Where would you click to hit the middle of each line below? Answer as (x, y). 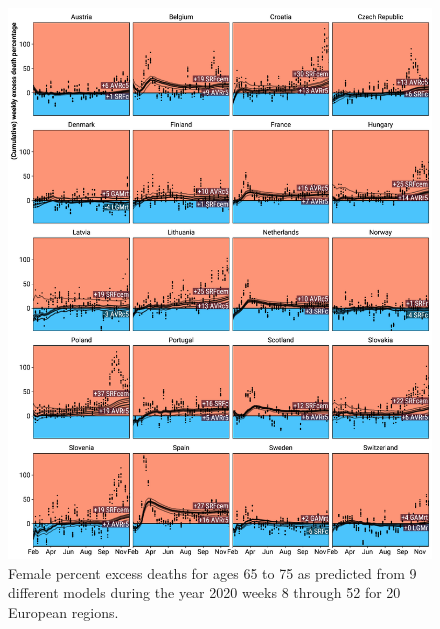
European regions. (63, 611)
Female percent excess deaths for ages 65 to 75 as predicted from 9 (212, 572)
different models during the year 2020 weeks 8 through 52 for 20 (204, 592)
